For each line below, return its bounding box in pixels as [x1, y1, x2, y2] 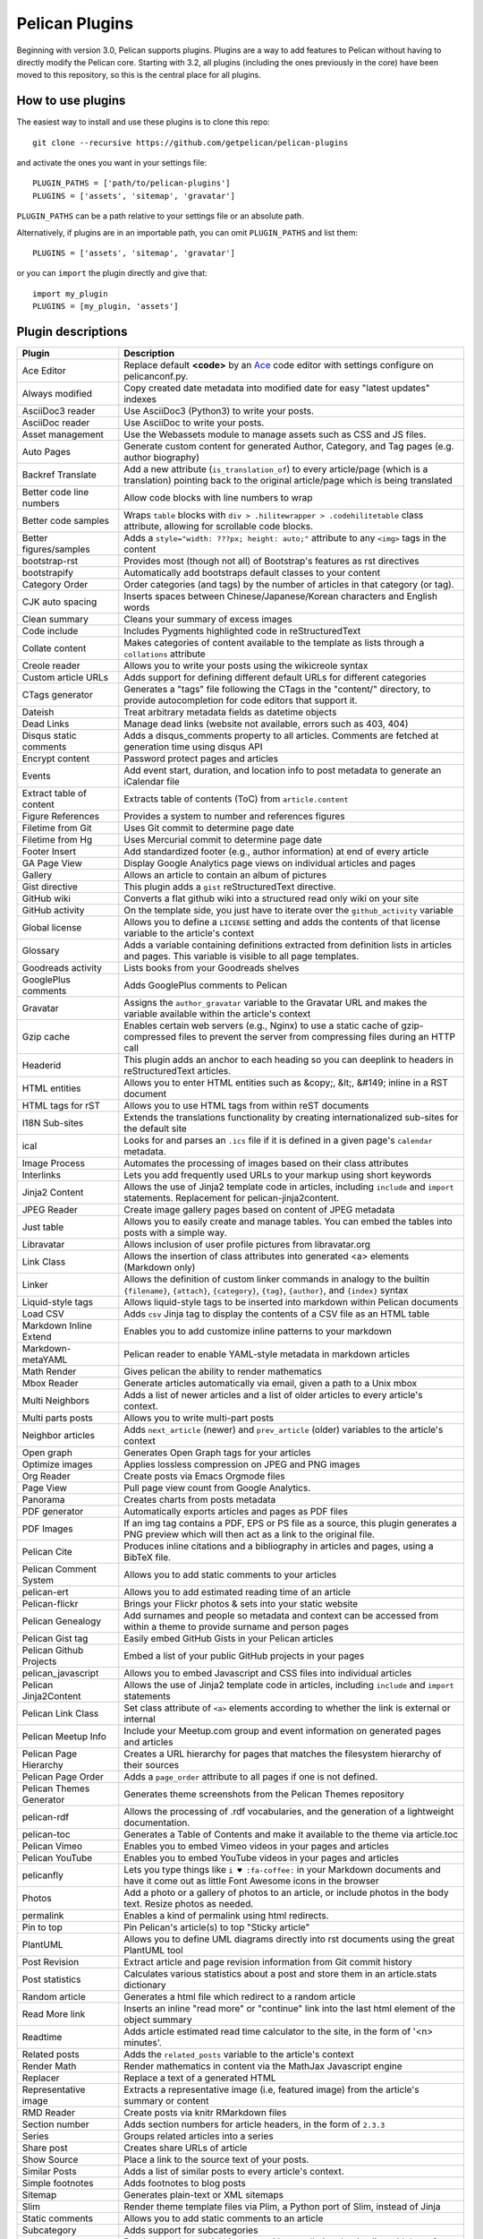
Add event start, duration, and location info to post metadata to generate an [123, 764, 442, 776]
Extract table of [21, 787, 87, 800]
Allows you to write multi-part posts [123, 1411, 275, 1424]
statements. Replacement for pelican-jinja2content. [123, 1192, 340, 1205]
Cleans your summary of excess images [123, 613, 292, 626]
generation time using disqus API [123, 741, 263, 753]
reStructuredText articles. [123, 1065, 232, 1077]
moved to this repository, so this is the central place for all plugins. [16, 70, 261, 81]
